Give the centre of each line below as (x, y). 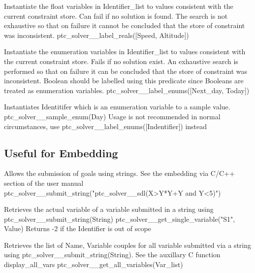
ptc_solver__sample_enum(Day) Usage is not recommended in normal (112, 116)
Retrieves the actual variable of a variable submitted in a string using (109, 209)
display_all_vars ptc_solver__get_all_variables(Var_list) (94, 264)
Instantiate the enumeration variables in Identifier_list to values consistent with (125, 51)
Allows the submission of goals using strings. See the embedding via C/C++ (119, 173)
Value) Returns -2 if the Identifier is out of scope (78, 228)
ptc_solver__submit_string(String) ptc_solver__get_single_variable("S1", (120, 219)
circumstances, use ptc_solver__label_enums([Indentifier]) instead (106, 126)
